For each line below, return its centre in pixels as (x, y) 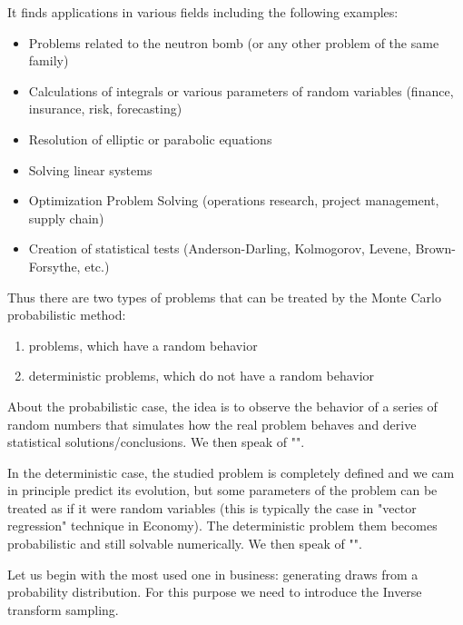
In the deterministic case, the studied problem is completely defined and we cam (231, 472)
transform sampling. (63, 609)
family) (49, 60)
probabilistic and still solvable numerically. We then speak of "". (185, 544)
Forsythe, (54, 266)
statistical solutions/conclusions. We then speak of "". (156, 442)
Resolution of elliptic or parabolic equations (150, 139)
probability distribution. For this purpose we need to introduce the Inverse (215, 592)
